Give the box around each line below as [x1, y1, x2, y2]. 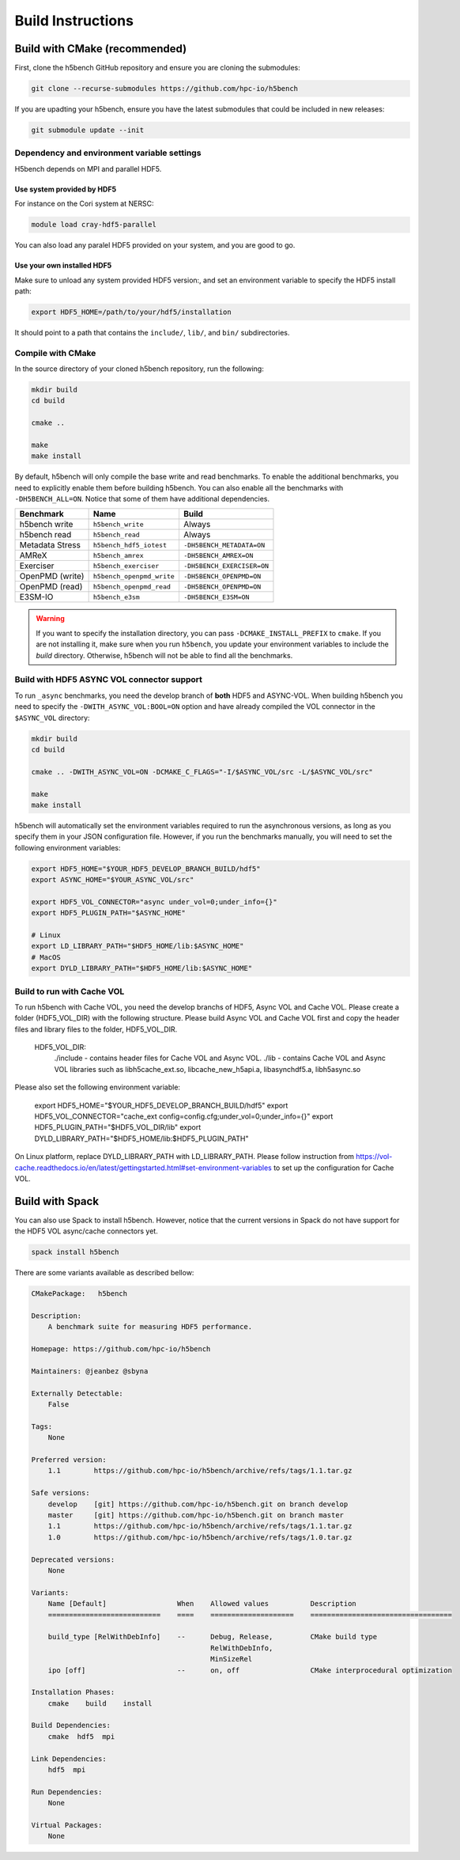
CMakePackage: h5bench [31, 1290, 128, 1298]
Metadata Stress [19, 540, 81, 551]
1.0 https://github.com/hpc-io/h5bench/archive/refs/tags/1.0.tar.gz [47, 1532, 353, 1542]
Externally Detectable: [31, 1388, 124, 1398]
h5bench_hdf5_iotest [92, 540, 168, 549]
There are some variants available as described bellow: [14, 1268, 194, 1278]
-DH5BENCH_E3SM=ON [183, 593, 250, 601]
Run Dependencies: [31, 1787, 103, 1796]
